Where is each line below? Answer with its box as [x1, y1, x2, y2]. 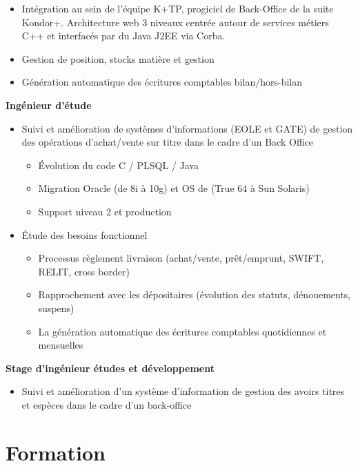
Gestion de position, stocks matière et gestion [21, 51, 215, 66]
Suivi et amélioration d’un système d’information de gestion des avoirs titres [21, 384, 345, 398]
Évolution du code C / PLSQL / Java [38, 157, 199, 172]
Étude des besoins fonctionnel [21, 227, 148, 242]
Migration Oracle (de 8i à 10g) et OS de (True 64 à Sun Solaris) [38, 181, 310, 195]
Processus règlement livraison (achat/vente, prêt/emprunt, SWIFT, [38, 251, 324, 265]
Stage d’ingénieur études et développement [6, 360, 215, 375]
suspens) [38, 300, 74, 315]
